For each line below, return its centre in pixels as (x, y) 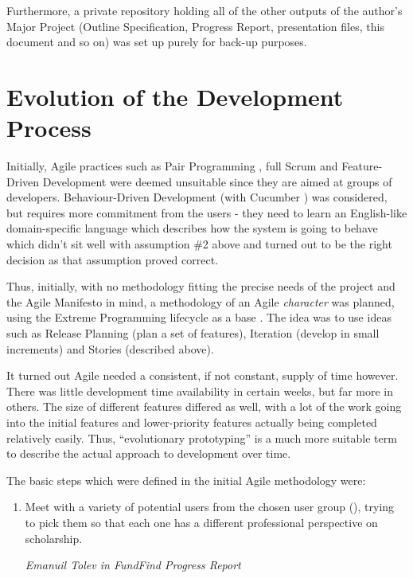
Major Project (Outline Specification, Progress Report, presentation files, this (195, 26)
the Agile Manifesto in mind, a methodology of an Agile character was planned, (201, 301)
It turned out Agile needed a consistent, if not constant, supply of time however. (203, 375)
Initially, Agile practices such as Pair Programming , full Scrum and (172, 166)
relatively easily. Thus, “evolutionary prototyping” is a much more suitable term (202, 437)
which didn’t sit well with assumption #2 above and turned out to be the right (199, 244)
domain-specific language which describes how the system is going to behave (192, 228)
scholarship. (54, 538)
